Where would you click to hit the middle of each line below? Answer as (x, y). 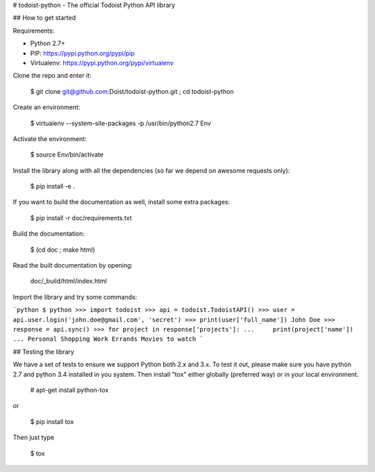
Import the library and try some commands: (75, 297)
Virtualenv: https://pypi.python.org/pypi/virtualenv (102, 63)
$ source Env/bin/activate (67, 155)
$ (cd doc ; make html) (62, 250)
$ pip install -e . (53, 186)
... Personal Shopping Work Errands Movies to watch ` (108, 339)
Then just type (34, 437)
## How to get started (44, 18)
